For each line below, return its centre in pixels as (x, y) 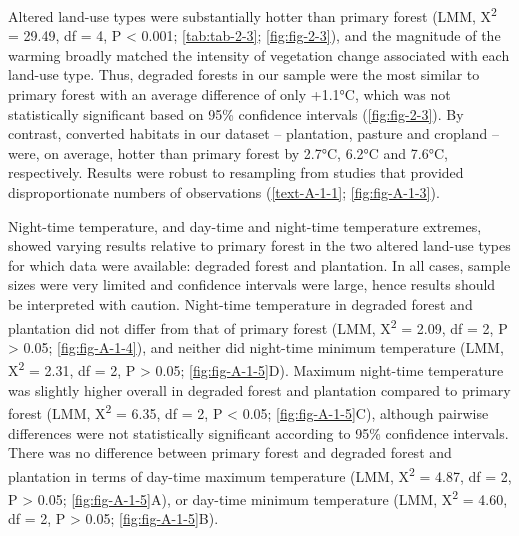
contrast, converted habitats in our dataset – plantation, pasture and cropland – (253, 133)
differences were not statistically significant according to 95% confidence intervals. (258, 432)
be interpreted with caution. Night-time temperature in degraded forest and (240, 303)
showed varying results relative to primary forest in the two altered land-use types (259, 245)
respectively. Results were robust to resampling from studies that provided (236, 172)
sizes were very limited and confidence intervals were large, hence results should (252, 284)
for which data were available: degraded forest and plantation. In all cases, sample (259, 264)
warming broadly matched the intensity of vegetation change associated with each (259, 54)
